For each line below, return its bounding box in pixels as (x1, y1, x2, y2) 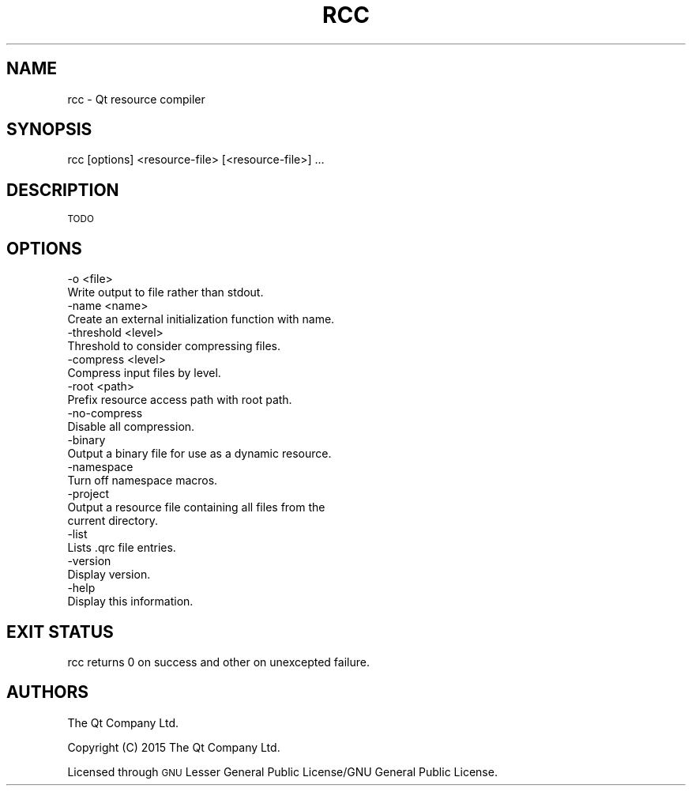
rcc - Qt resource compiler (67, 92, 205, 106)
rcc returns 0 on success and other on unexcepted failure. (67, 654, 370, 669)
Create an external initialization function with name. (67, 312, 335, 326)
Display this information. (67, 594, 194, 609)
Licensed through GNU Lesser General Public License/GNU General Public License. (67, 764, 498, 779)
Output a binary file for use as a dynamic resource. (67, 447, 332, 461)
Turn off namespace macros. (67, 473, 218, 488)
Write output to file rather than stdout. (67, 285, 264, 300)
